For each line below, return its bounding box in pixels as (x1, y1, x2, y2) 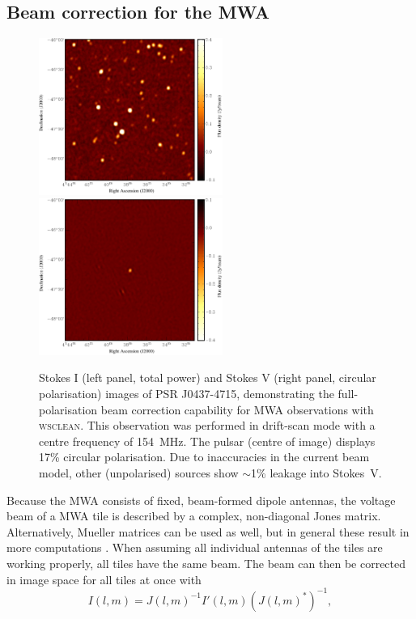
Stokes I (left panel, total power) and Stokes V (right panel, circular (39, 369, 376, 386)
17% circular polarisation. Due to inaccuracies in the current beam (39, 448, 370, 465)
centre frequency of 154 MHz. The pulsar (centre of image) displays (39, 432, 376, 449)
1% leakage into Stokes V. (251, 464, 382, 481)
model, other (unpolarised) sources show (39, 464, 239, 481)
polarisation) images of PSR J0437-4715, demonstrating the (39, 385, 334, 402)
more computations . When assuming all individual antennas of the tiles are (6, 539, 383, 556)
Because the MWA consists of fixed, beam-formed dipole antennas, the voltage (6, 491, 396, 508)
